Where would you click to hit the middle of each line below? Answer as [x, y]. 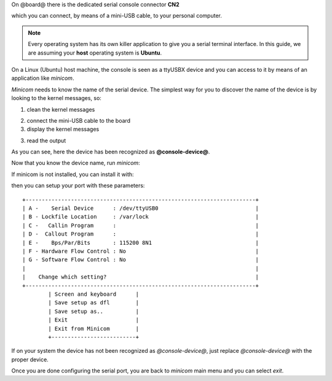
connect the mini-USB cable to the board [79, 120]
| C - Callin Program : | [141, 225]
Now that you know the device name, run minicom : [76, 163]
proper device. [30, 360]
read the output [46, 140]
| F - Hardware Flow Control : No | [141, 251]
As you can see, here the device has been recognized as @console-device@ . [111, 152]
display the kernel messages [63, 129]
